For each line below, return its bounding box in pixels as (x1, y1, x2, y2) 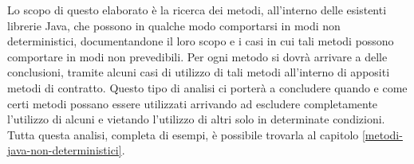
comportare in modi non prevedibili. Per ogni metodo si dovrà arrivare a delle (7, 48, 388, 64)
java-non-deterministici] (7, 142, 122, 158)
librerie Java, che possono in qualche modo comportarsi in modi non (7, 17, 341, 33)
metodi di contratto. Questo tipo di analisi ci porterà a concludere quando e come (7, 79, 408, 96)
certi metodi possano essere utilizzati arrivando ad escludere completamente (7, 95, 378, 111)
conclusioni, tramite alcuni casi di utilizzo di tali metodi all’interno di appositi (7, 64, 390, 80)
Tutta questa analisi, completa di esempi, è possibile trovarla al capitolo (7, 126, 359, 143)
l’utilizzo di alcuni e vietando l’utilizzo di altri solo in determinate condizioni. (7, 111, 385, 127)
